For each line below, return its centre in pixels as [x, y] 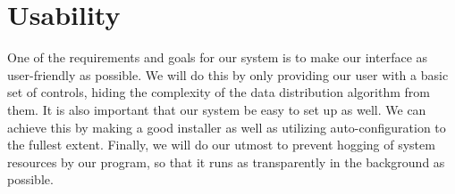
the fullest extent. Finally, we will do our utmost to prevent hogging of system [221, 145]
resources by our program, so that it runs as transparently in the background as [226, 162]
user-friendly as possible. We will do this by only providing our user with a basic [228, 74]
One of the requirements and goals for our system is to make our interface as [218, 57]
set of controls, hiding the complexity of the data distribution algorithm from [219, 92]
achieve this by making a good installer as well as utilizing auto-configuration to [227, 127]
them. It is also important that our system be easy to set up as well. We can [217, 109]
